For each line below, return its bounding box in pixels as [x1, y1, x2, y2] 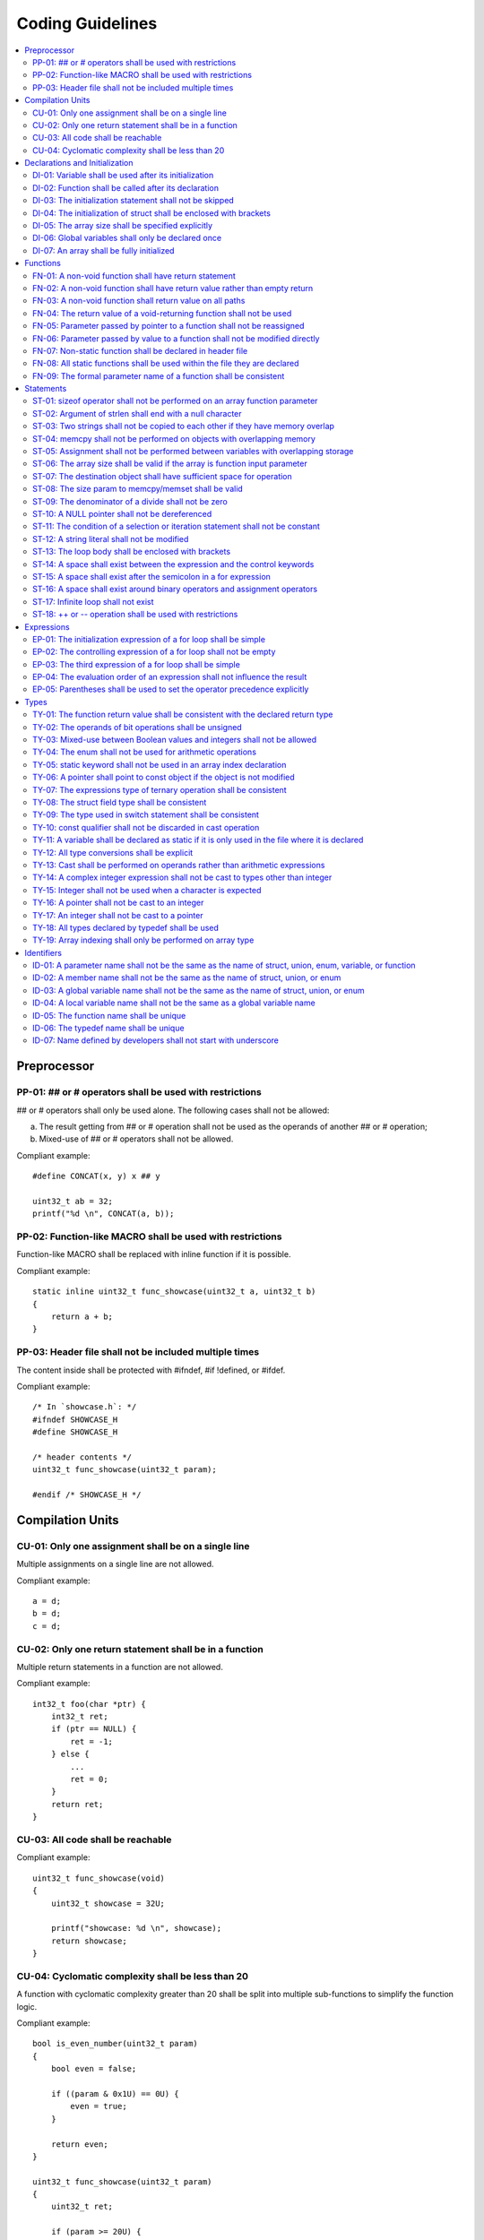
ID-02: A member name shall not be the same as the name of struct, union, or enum [32, 972, 341, 983]
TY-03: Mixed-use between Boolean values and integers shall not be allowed [32, 735, 317, 745]
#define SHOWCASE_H [32, 1427, 118, 1437]
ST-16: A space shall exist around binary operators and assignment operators [32, 583, 318, 595]
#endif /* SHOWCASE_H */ [32, 1490, 142, 1500]
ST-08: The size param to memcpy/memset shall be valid [32, 484, 244, 495]
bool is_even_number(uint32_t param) [32, 2038, 199, 2049]
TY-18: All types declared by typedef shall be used [32, 922, 220, 933]
